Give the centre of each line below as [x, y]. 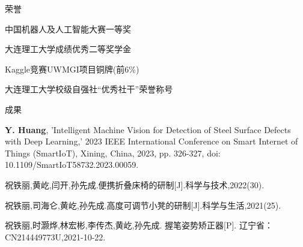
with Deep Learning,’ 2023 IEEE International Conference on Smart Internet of [151, 141]
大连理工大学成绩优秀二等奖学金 [68, 49]
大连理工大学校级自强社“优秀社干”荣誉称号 [89, 89]
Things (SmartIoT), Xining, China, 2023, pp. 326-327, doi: [113, 153]
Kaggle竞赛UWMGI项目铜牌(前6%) [72, 69]
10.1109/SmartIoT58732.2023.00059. [72, 165]
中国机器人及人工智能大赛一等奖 [68, 28]
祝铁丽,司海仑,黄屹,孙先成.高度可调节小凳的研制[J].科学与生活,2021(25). [143, 205]
